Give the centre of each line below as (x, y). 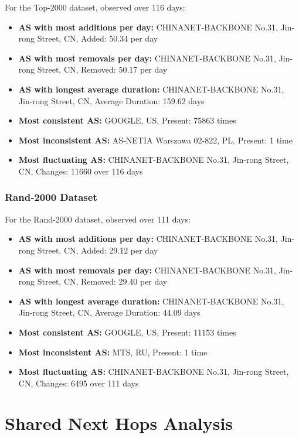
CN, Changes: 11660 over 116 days (81, 171)
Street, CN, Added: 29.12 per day (98, 250)
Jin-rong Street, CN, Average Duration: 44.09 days (109, 312)
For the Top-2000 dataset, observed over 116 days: (95, 7)
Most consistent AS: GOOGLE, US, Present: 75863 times (127, 120)
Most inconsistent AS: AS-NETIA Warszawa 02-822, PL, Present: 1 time (155, 140)
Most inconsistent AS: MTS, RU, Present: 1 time (113, 352)
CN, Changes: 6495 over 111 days (79, 383)
